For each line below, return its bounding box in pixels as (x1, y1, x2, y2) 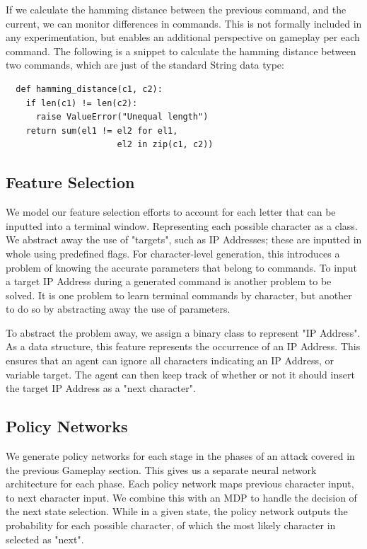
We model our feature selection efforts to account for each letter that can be (6, 204, 336, 219)
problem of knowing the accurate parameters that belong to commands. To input (6, 260, 357, 274)
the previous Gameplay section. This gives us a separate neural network (6, 462, 317, 477)
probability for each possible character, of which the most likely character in (6, 518, 336, 533)
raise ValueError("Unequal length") (35, 112, 209, 122)
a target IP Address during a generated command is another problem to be (6, 274, 332, 289)
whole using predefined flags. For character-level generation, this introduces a (6, 245, 340, 260)
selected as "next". (6, 531, 84, 546)
